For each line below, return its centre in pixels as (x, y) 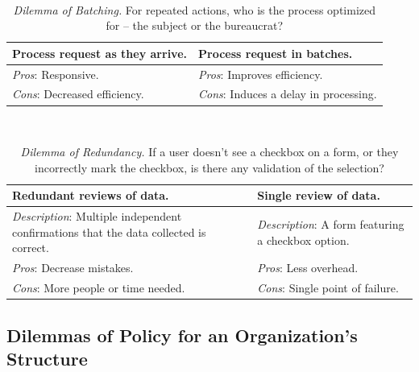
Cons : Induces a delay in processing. (288, 94)
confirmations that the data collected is (109, 231)
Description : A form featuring (331, 223)
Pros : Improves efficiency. (261, 74)
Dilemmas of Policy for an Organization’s (182, 335)
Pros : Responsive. (56, 74)
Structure (47, 358)
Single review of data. (319, 195)
